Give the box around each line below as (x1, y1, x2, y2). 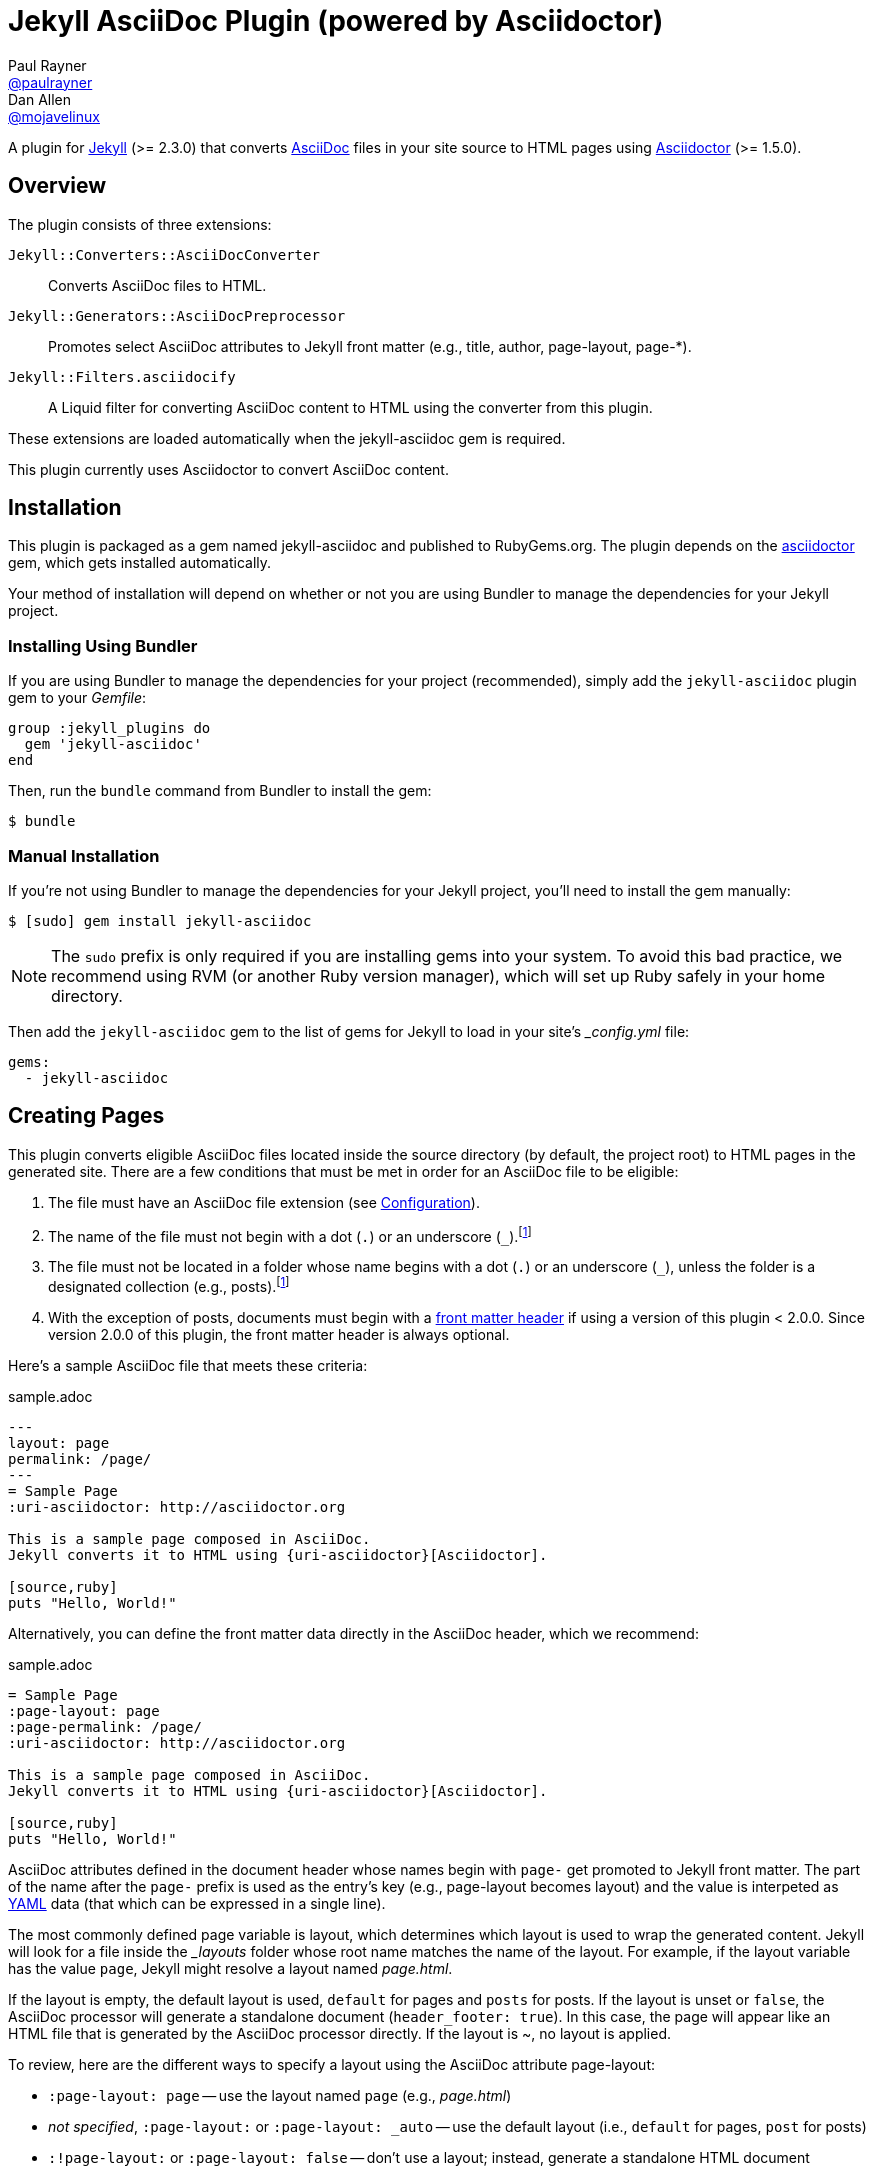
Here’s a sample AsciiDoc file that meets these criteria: (8, 1357, 368, 1375)
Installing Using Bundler (8, 635, 198, 656)
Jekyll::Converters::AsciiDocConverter (8, 246, 320, 263)
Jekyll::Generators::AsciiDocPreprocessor (8, 307, 346, 324)
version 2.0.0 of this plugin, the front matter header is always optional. (48, 1326, 510, 1344)
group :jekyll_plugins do (8, 720, 211, 737)
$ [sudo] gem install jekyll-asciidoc (8, 912, 312, 929)
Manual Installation (8, 845, 160, 866)
